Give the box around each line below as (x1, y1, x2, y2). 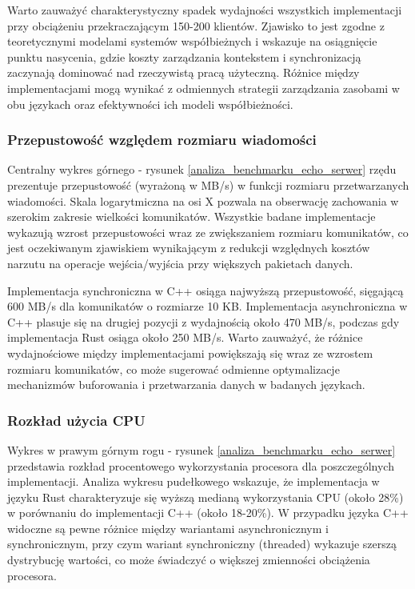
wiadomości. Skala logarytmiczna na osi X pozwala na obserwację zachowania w (7, 192, 399, 209)
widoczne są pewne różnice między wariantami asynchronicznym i (7, 519, 329, 536)
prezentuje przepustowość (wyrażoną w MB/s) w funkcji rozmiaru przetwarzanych (7, 176, 409, 193)
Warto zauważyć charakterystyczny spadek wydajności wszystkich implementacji (7, 2, 402, 18)
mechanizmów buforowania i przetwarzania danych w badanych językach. (7, 376, 365, 393)
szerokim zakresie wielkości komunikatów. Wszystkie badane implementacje (7, 208, 376, 225)
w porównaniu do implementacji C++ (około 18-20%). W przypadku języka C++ (7, 504, 409, 521)
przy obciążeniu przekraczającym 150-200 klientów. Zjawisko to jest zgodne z (7, 17, 385, 34)
